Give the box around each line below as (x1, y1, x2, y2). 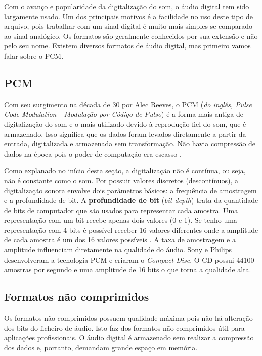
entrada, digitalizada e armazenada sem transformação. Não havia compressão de (4, 138, 256, 149)
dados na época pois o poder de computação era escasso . (4, 148, 182, 159)
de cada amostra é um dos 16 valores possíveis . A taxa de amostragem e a (4, 234, 236, 245)
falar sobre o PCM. (4, 50, 64, 61)
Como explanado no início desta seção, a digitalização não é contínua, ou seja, (4, 165, 246, 176)
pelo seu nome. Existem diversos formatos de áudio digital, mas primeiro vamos (4, 40, 251, 51)
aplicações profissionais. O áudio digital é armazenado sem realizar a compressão (4, 332, 254, 343)
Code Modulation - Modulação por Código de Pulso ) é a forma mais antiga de (4, 109, 243, 119)
